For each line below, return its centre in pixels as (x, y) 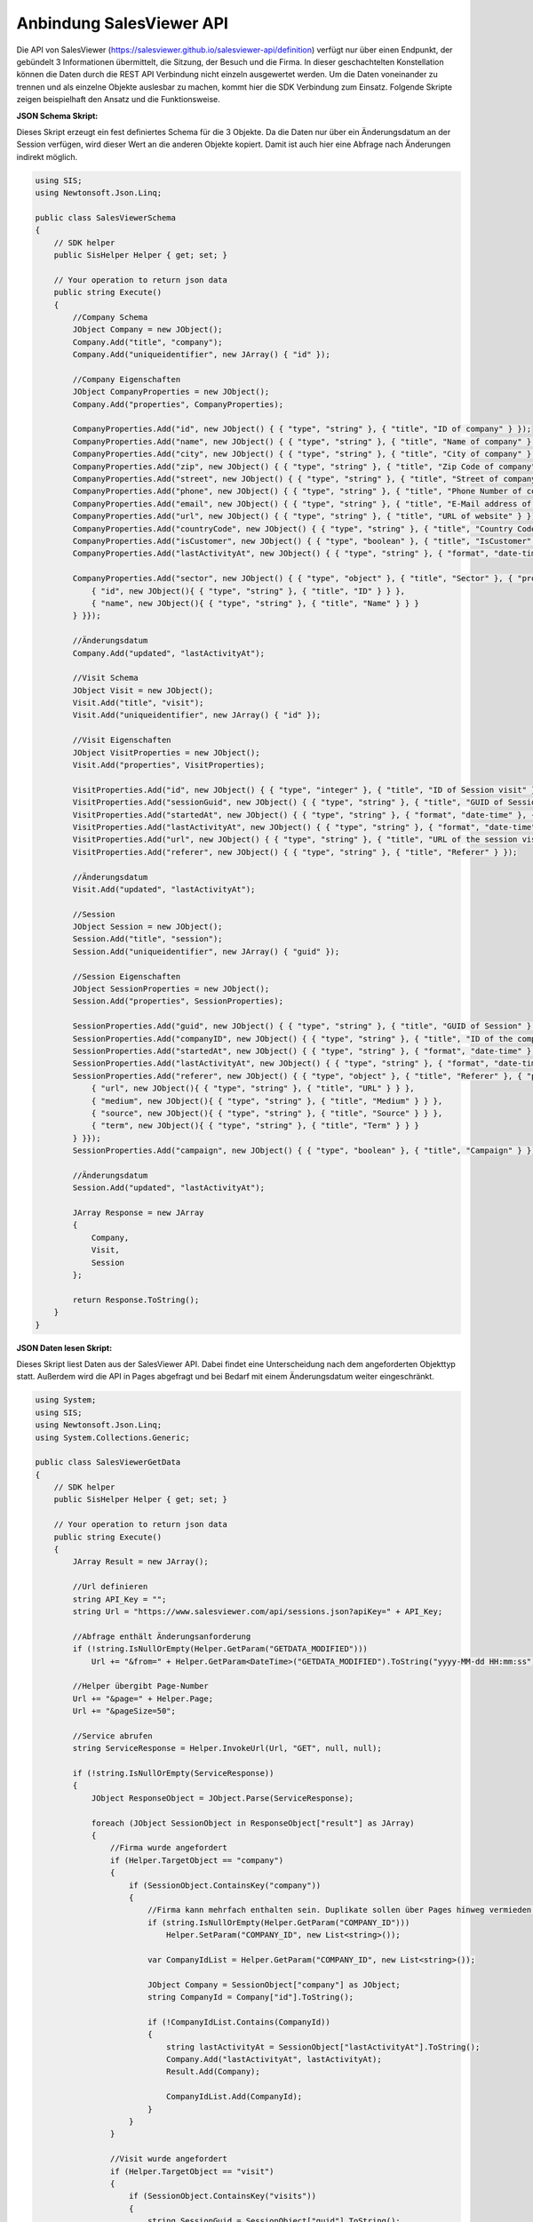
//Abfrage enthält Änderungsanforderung (162, 1636)
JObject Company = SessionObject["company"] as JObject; (274, 1985)
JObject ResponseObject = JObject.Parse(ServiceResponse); (223, 1798)
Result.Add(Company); (213, 2072)
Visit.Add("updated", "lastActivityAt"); (164, 889)
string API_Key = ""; (119, 1599)
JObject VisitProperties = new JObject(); (167, 752)
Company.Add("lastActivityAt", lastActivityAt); (274, 2059)
